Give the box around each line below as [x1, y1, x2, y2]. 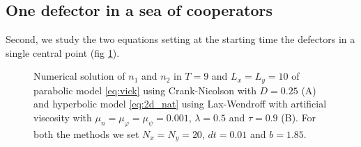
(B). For [281, 110, 316, 125]
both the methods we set [33, 126, 139, 141]
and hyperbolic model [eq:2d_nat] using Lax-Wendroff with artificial [33, 96, 327, 111]
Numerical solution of [33, 69, 125, 83]
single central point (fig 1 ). [6, 45, 120, 60]
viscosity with [33, 110, 92, 125]
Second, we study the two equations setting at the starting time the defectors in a [6, 32, 355, 46]
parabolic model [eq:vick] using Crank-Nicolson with [33, 83, 256, 97]
